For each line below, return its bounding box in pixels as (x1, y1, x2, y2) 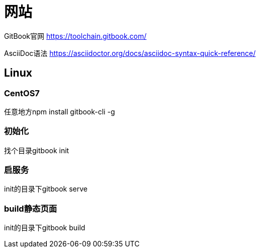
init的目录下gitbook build (4, 223, 85, 232)
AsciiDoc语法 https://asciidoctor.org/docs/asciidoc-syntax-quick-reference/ (4, 48, 256, 57)
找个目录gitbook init (4, 146, 69, 155)
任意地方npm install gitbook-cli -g (4, 107, 115, 116)
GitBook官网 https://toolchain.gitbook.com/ (4, 31, 147, 40)
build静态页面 (4, 203, 57, 214)
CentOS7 (4, 88, 40, 98)
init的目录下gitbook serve (4, 184, 88, 194)
